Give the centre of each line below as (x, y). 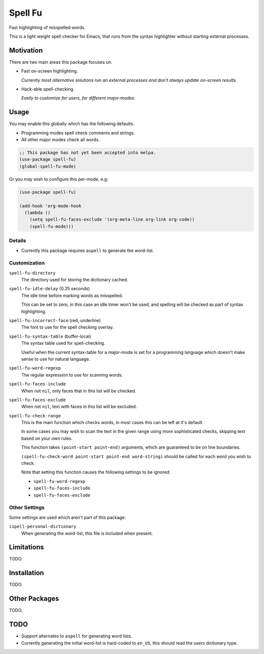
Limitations (26, 547)
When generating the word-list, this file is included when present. (87, 533)
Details (18, 241)
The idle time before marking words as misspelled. (72, 295)
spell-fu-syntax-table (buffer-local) (50, 336)
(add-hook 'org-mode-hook (50, 206)
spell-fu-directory (32, 273)
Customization (27, 263)
